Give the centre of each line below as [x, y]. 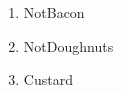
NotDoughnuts [68, 45]
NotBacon [54, 12]
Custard [48, 79]
